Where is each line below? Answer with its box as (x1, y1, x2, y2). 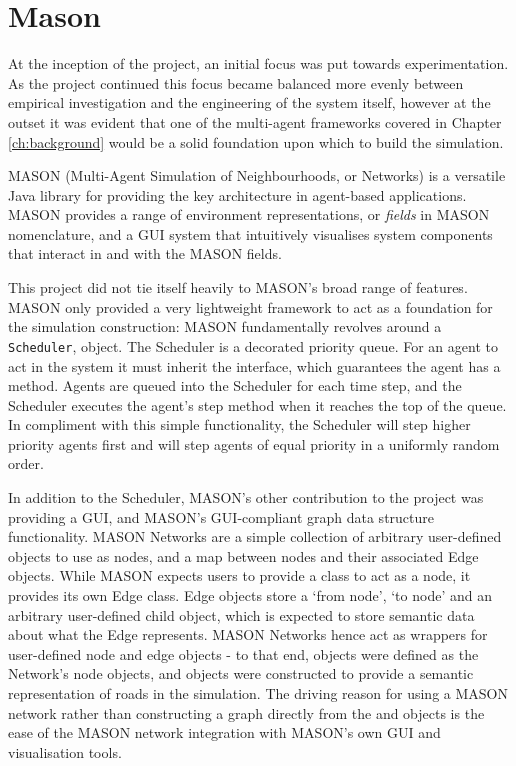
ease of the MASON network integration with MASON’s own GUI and (8, 722, 441, 743)
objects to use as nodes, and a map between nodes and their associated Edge (8, 545, 479, 566)
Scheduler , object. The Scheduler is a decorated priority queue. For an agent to (8, 335, 498, 356)
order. (8, 453, 44, 474)
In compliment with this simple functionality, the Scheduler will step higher (8, 414, 471, 435)
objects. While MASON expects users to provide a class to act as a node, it (8, 565, 471, 586)
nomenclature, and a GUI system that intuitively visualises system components (8, 223, 493, 244)
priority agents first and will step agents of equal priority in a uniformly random (8, 433, 500, 454)
